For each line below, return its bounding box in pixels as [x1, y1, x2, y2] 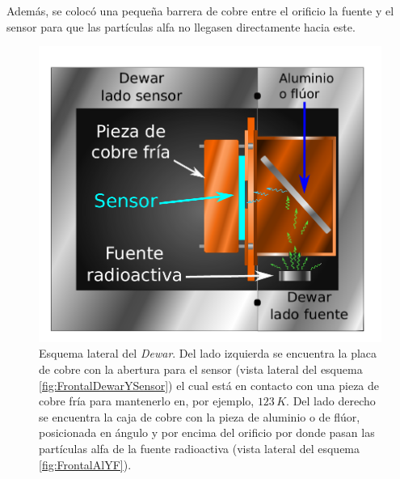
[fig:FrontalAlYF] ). [39, 456, 132, 473]
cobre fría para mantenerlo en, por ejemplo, [39, 392, 255, 409]
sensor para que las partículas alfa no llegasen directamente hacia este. [6, 18, 356, 35]
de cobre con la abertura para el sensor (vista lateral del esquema [39, 360, 363, 377]
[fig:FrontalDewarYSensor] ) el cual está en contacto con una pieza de [39, 376, 380, 393]
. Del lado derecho [286, 392, 376, 409]
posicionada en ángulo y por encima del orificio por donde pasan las [39, 424, 375, 441]
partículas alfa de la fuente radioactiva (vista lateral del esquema [39, 439, 360, 456]
